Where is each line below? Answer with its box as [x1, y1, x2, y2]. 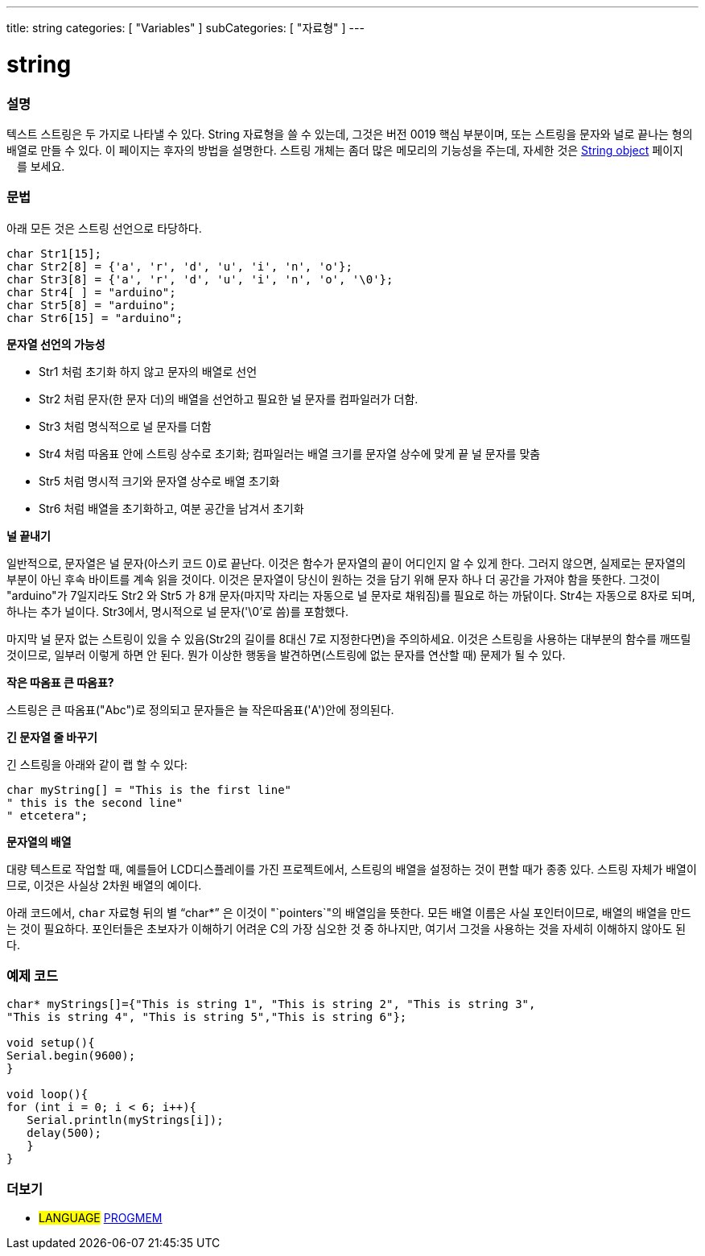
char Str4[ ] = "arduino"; [6, 285, 176, 299]
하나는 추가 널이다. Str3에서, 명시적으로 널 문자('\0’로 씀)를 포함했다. [6, 604, 349, 618]
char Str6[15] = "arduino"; [6, 311, 183, 324]
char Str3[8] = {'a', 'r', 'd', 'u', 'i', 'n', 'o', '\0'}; [6, 272, 394, 286]
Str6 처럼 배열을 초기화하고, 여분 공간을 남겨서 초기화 [39, 501, 304, 515]
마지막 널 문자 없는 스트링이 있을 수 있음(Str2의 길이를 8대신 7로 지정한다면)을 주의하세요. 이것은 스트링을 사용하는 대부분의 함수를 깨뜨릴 [6, 631, 691, 646]
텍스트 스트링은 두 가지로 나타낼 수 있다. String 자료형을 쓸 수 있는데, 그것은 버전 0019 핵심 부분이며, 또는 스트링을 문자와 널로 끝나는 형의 [6, 126, 693, 141]
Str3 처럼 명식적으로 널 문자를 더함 [39, 419, 212, 433]
